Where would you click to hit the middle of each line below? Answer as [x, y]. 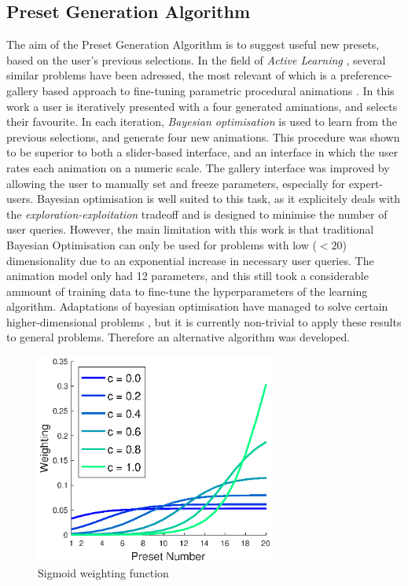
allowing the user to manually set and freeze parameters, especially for [176, 183]
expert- [366, 183]
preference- [366, 75]
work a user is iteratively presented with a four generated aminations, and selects [202, 106]
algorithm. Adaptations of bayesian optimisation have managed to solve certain [197, 306]
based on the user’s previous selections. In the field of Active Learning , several [196, 59]
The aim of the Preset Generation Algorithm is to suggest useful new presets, [193, 44]
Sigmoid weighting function [103, 573]
